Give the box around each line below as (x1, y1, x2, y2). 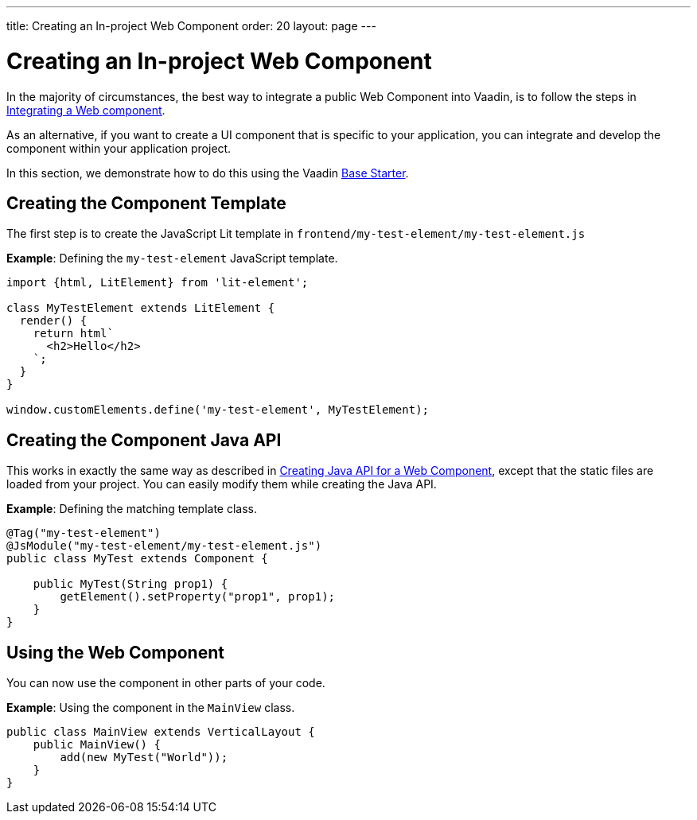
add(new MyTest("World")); (60, 751, 228, 764)
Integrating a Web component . (6, 103, 165, 117)
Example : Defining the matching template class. (6, 502, 258, 516)
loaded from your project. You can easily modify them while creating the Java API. (6, 477, 437, 492)
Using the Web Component (6, 642, 224, 663)
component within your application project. (6, 141, 232, 155)
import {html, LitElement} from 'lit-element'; (6, 276, 309, 290)
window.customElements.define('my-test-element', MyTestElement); (6, 403, 430, 417)
